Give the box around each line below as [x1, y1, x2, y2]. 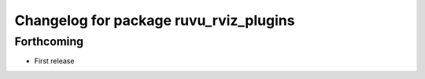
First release [34, 56, 75, 66]
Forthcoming [14, 34, 84, 48]
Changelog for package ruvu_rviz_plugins [14, 12, 295, 29]
